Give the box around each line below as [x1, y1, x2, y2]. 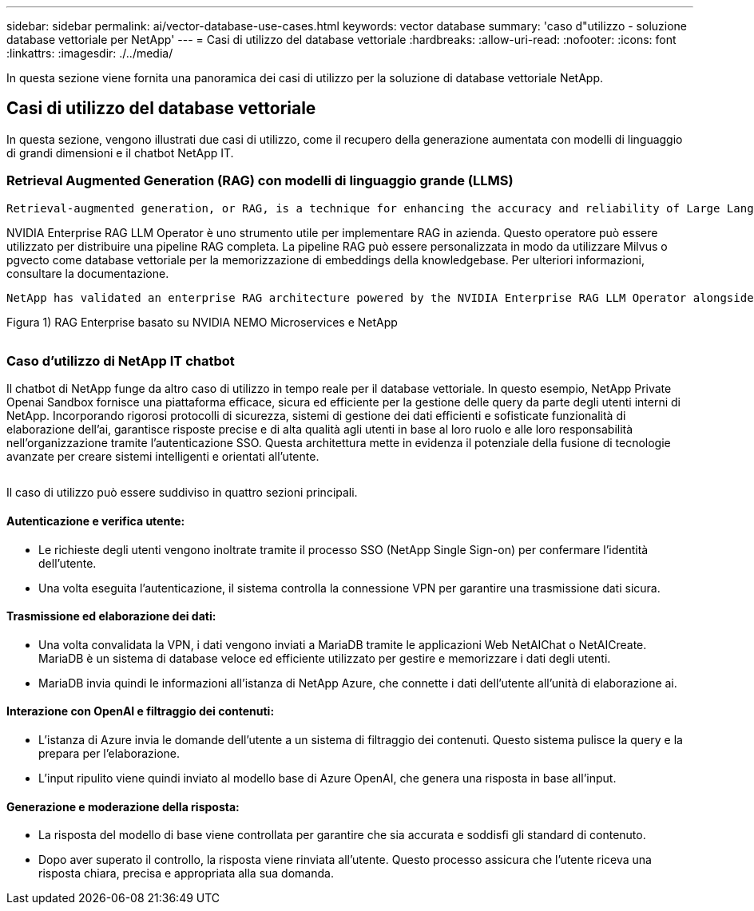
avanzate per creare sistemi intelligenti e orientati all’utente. [6, 450, 319, 464]
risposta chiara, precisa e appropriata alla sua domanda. [38, 866, 334, 881]
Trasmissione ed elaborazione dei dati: [6, 609, 216, 624]
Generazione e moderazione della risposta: [6, 799, 240, 814]
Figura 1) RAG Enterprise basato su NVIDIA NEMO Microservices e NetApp [6, 315, 398, 329]
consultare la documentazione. [6, 266, 169, 280]
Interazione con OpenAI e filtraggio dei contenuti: [6, 704, 275, 719]
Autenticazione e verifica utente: [6, 513, 185, 528]
